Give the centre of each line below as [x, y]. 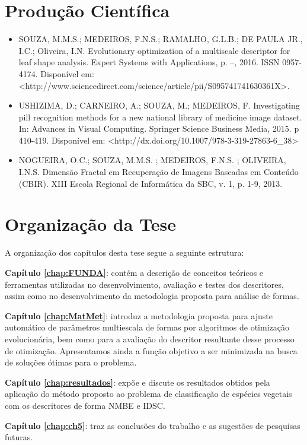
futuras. [19, 437]
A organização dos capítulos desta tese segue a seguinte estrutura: [124, 252]
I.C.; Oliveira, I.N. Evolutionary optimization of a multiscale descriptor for [154, 50]
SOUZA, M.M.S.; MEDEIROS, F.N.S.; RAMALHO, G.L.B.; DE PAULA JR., [161, 39]
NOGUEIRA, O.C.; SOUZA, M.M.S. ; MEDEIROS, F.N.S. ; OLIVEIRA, [152, 160]
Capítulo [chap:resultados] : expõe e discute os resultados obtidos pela [137, 382]
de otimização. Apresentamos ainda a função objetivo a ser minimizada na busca [151, 350]
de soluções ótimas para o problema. [71, 362]
